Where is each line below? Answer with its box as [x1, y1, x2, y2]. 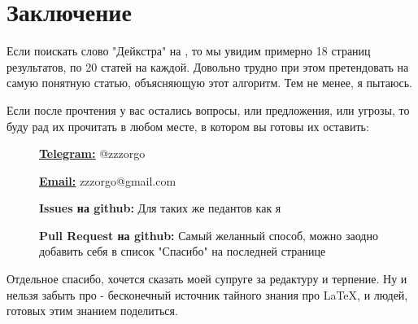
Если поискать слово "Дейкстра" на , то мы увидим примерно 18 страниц [7, 42, 371, 59]
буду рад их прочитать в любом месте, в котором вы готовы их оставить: [7, 117, 369, 134]
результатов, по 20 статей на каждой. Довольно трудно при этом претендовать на [7, 58, 409, 75]
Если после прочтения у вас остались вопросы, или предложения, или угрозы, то [7, 101, 410, 118]
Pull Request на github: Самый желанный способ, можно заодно [39, 226, 378, 243]
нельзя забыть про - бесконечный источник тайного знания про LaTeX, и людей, [7, 286, 408, 303]
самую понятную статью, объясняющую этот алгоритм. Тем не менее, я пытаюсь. [7, 74, 412, 91]
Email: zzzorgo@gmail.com [39, 172, 176, 189]
